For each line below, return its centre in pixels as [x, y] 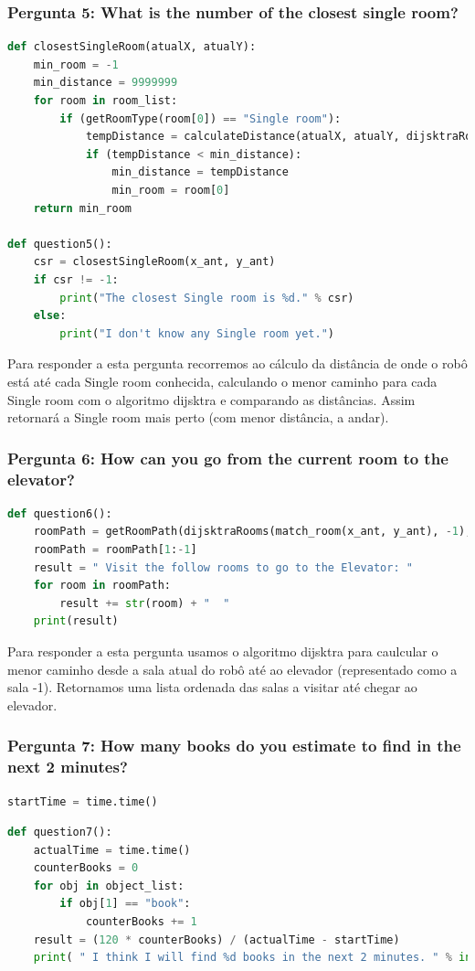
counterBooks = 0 [86, 868]
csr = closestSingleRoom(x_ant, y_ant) [154, 262]
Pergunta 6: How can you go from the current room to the [228, 458]
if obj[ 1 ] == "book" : [125, 904]
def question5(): [60, 244]
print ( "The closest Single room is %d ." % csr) [207, 298]
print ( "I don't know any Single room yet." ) [197, 333]
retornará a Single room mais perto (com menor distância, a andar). [198, 417]
